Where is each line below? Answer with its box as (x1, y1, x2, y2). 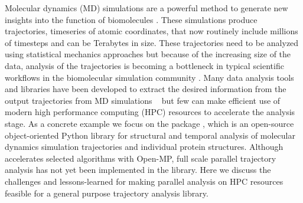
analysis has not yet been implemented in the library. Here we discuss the (5, 163, 271, 176)
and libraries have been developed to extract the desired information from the (5, 83, 286, 95)
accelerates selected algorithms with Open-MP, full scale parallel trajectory (5, 152, 276, 164)
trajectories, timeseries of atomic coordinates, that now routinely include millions (5, 25, 298, 37)
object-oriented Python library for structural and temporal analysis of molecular (5, 129, 295, 141)
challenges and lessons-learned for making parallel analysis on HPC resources (5, 175, 284, 187)
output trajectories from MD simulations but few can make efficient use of (5, 94, 281, 106)
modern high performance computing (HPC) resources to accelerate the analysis (5, 106, 295, 118)
